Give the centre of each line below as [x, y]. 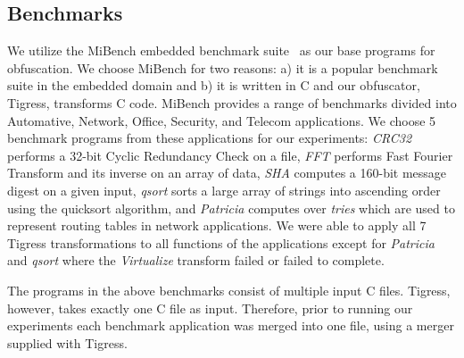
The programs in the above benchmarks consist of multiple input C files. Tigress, [229, 290]
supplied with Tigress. [67, 342]
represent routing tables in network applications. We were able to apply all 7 [217, 225]
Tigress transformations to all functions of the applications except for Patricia [221, 242]
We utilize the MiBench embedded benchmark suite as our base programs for [221, 50]
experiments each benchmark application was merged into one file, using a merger [231, 325]
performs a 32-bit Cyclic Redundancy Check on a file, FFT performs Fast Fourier [230, 155]
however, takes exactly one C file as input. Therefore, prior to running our [210, 308]
